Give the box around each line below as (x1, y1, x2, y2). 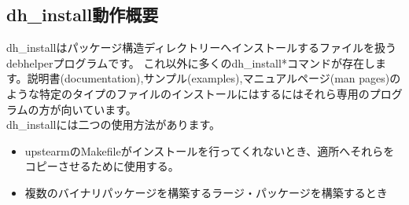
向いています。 (61, 101, 137, 117)
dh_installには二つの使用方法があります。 (6, 116, 221, 133)
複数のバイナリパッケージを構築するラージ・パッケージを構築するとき (24, 184, 388, 200)
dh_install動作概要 (6, 2, 159, 27)
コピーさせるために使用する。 (24, 158, 179, 174)
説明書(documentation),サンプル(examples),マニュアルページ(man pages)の (27, 70, 401, 86)
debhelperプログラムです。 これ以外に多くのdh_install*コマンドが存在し (6, 54, 375, 71)
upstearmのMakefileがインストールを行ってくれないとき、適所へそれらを (24, 142, 395, 159)
